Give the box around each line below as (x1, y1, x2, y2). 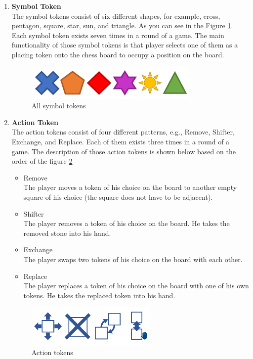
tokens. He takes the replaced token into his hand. (23, 290, 175, 300)
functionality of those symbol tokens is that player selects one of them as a (11, 40, 238, 50)
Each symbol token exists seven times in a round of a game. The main (11, 30, 224, 40)
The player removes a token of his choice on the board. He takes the (23, 218, 230, 228)
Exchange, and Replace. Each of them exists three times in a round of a (11, 136, 230, 146)
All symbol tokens (31, 100, 86, 111)
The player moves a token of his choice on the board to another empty (23, 182, 237, 192)
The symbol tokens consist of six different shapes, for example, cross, (11, 10, 220, 21)
